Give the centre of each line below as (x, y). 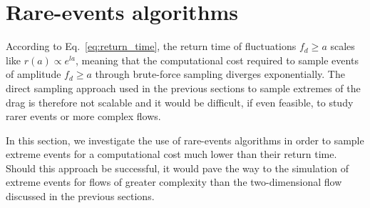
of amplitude (34, 74)
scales (343, 46)
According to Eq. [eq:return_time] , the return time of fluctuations (151, 46)
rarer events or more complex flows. (83, 116)
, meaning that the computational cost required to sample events (217, 60)
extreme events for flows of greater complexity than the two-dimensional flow (174, 182)
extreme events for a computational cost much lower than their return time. (171, 154)
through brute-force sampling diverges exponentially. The (220, 74)
